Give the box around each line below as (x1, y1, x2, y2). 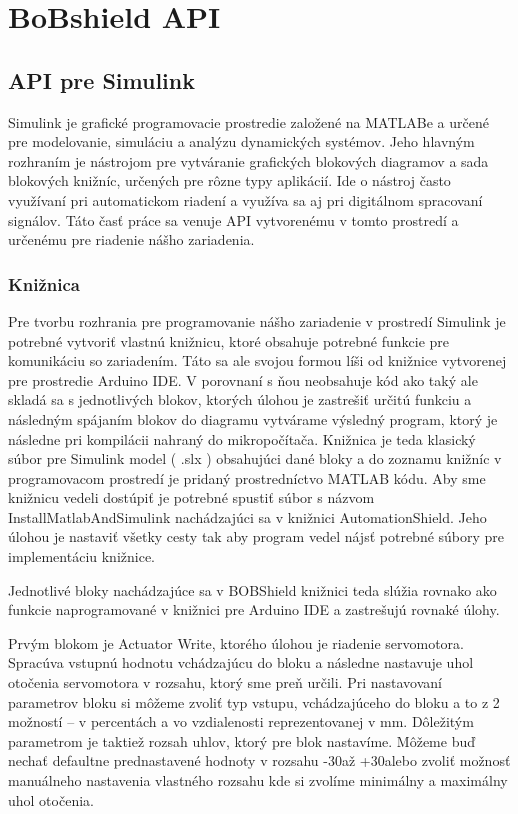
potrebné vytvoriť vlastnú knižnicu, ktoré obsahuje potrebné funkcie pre (8, 330, 450, 351)
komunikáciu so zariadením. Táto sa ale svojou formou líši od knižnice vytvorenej (8, 350, 507, 371)
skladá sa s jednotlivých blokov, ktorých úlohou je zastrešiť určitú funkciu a (8, 389, 472, 410)
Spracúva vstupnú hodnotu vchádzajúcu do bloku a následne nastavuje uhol (8, 652, 474, 673)
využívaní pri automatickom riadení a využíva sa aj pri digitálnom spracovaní (8, 189, 483, 210)
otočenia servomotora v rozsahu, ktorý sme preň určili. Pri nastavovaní (8, 672, 442, 693)
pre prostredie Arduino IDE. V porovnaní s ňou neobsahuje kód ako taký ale (8, 369, 478, 390)
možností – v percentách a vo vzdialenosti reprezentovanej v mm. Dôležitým (8, 711, 474, 732)
